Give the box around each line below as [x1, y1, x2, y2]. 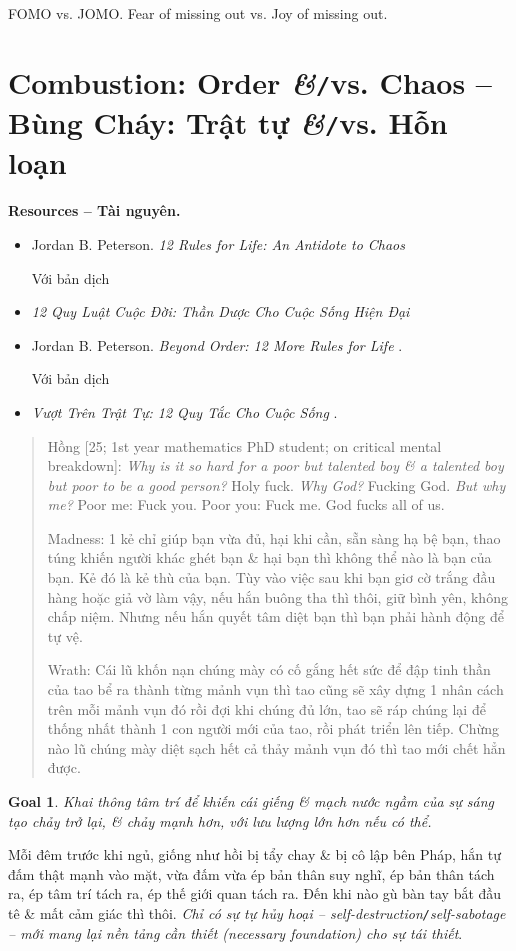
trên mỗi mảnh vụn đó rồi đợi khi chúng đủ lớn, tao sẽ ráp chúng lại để [47, 698, 486, 719]
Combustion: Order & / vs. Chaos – [8, 61, 492, 103]
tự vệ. [47, 625, 83, 646]
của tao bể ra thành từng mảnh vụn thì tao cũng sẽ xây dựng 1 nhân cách [47, 679, 504, 700]
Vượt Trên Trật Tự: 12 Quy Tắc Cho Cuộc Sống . [31, 401, 338, 422]
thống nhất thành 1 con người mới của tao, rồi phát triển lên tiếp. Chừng [47, 718, 500, 739]
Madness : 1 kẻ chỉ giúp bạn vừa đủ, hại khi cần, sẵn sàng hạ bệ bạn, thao [47, 527, 501, 548]
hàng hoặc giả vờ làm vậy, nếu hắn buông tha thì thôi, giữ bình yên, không [47, 586, 508, 607]
